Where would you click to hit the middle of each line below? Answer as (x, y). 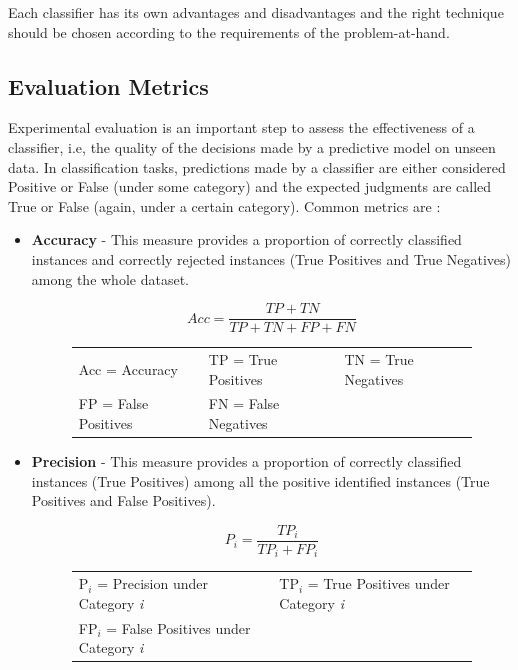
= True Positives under (378, 583)
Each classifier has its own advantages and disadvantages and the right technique (256, 12)
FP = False (113, 403)
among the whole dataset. (110, 278)
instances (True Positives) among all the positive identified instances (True (260, 480)
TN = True (379, 358)
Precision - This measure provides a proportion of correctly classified (246, 461)
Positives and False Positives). (123, 500)
